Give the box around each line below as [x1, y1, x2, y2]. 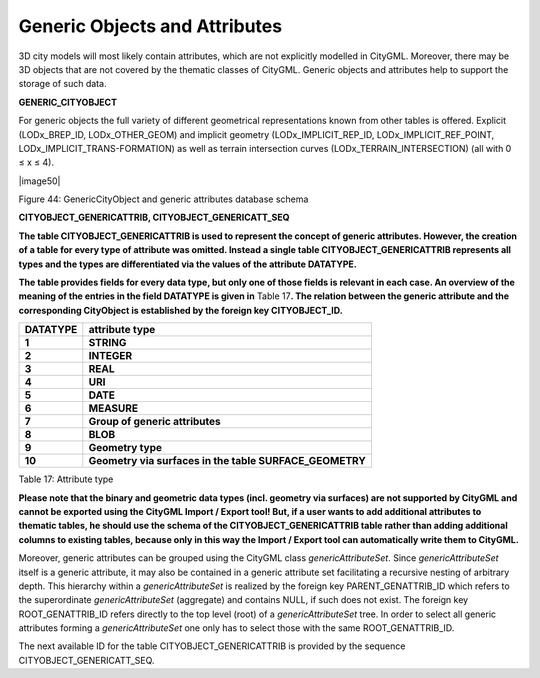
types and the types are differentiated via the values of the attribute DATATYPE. [18, 258, 357, 270]
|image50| [18, 175, 61, 187]
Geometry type [88, 441, 162, 455]
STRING [88, 336, 127, 350]
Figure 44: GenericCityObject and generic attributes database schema [18, 193, 309, 205]
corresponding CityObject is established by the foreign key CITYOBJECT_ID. [18, 304, 344, 316]
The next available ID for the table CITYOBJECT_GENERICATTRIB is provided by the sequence [18, 640, 406, 652]
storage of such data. [18, 78, 107, 90]
